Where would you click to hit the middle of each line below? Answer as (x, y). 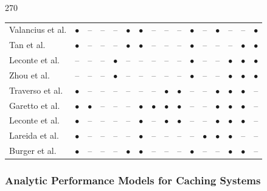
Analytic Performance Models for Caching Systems (133, 180)
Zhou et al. (29, 75)
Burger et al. (33, 151)
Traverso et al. (36, 90)
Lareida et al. (34, 135)
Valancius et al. (38, 30)
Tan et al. (27, 45)
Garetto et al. (35, 105)
